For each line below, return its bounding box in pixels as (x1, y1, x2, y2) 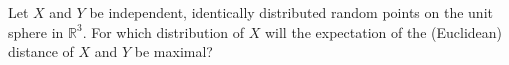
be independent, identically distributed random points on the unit (89, 2, 493, 22)
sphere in (8, 21, 64, 42)
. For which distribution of (82, 21, 245, 42)
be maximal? (134, 41, 213, 62)
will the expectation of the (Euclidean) (264, 21, 503, 42)
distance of (8, 41, 74, 62)
